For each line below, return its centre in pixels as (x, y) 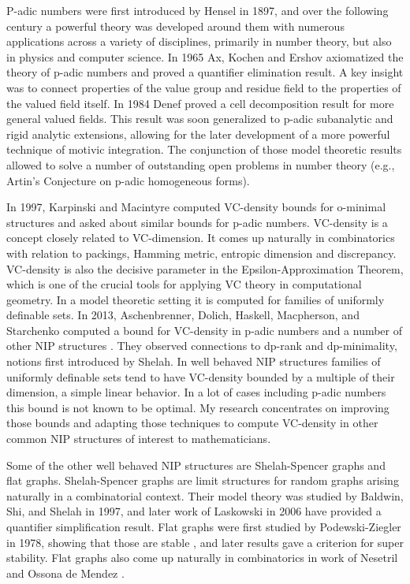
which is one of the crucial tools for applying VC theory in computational (184, 284)
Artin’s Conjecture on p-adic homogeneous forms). (128, 180)
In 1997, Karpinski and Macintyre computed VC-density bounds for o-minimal (196, 207)
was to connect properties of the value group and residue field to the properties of (204, 87)
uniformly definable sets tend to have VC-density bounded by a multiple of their (201, 376)
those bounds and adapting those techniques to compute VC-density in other (192, 423)
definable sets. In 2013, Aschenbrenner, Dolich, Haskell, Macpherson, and (183, 315)
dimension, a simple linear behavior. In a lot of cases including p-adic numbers (196, 392)
